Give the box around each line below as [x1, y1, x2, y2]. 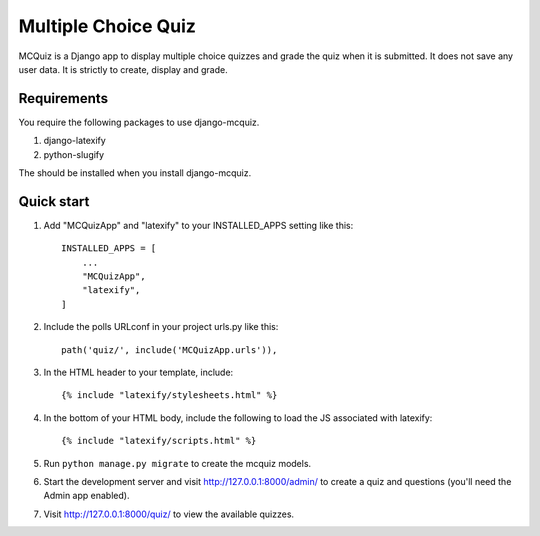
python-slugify [43, 148, 105, 160]
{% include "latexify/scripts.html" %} [61, 435, 257, 447]
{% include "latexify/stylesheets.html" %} [61, 390, 278, 401]
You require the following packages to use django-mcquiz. [18, 116, 260, 128]
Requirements [18, 90, 109, 107]
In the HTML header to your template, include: [43, 366, 234, 379]
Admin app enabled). [43, 490, 130, 502]
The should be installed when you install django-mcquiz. [18, 167, 252, 179]
